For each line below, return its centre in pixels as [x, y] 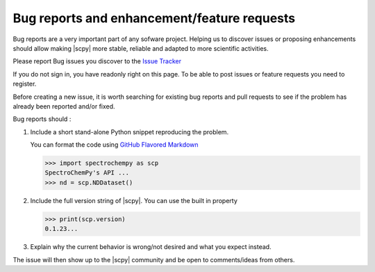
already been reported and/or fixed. [64, 106]
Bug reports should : [42, 119]
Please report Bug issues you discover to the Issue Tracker [97, 61]
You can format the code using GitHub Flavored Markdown [114, 145]
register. [25, 84]
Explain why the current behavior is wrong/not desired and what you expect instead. [151, 247]
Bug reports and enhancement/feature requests [154, 18]
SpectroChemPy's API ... [87, 173]
